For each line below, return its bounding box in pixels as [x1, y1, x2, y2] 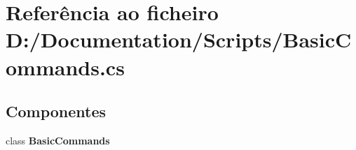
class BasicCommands [6, 133, 110, 147]
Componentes [6, 100, 107, 122]
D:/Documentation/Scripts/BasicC [6, 25, 352, 54]
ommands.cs [6, 52, 125, 81]
